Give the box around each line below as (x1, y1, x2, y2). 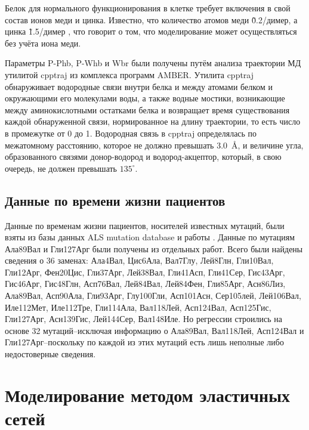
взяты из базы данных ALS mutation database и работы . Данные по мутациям (5, 231, 295, 243)
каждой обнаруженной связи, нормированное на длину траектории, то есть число (5, 115, 301, 128)
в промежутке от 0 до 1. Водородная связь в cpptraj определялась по (5, 126, 257, 139)
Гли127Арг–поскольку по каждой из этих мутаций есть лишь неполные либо (5, 336, 284, 348)
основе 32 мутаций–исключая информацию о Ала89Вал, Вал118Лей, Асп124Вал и (5, 324, 304, 336)
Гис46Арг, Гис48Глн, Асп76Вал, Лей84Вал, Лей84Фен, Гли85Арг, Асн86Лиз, (5, 277, 286, 290)
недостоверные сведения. (5, 348, 96, 360)
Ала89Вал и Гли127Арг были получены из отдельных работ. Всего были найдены (5, 242, 303, 255)
